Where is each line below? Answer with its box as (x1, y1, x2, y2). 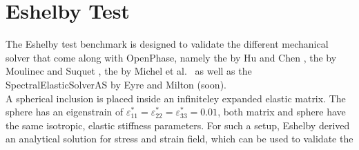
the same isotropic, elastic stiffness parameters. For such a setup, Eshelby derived (6, 118, 350, 132)
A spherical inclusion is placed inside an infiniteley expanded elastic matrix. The (6, 91, 346, 105)
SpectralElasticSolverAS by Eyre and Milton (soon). (6, 77, 226, 91)
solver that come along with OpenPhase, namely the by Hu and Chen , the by (6, 50, 337, 64)
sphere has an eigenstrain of (6, 104, 124, 119)
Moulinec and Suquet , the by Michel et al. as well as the (6, 64, 252, 78)
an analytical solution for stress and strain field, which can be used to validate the (6, 131, 353, 146)
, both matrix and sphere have (217, 104, 346, 119)
